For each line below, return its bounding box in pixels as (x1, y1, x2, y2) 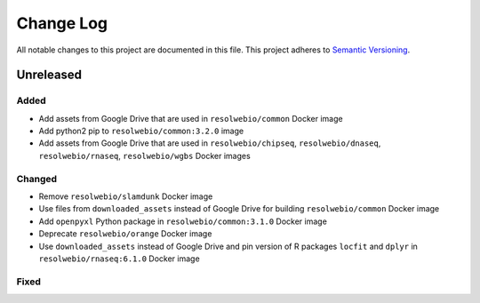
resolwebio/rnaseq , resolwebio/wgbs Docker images (38, 150, 251, 161)
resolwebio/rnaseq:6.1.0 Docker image (38, 253, 200, 264)
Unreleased (16, 68, 83, 83)
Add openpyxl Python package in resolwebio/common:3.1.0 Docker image (38, 216, 328, 227)
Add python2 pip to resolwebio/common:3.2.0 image (38, 125, 244, 137)
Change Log (16, 13, 108, 33)
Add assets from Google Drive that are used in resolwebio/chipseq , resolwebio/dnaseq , (38, 138, 381, 148)
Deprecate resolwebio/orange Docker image (38, 228, 212, 239)
